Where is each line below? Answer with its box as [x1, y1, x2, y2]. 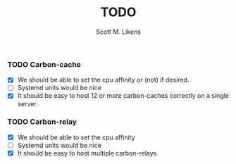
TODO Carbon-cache [7, 59, 81, 69]
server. [17, 99, 39, 108]
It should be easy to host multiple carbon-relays [17, 149, 157, 157]
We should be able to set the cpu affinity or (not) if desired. [17, 75, 190, 84]
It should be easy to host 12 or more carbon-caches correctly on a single [17, 92, 229, 100]
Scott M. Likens [96, 27, 141, 36]
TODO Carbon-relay [7, 117, 77, 127]
